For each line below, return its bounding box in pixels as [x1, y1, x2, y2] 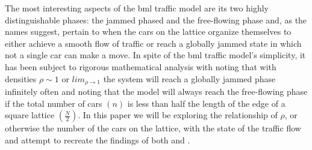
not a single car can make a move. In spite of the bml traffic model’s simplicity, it [5, 49, 306, 61]
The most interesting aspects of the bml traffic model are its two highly [5, 2, 269, 14]
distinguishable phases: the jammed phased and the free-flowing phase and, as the [5, 13, 307, 26]
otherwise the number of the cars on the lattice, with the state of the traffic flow [5, 122, 301, 134]
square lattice [5, 109, 55, 121]
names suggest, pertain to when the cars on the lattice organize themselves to [5, 25, 292, 38]
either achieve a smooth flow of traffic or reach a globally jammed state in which [5, 37, 302, 49]
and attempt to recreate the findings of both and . [5, 133, 190, 146]
